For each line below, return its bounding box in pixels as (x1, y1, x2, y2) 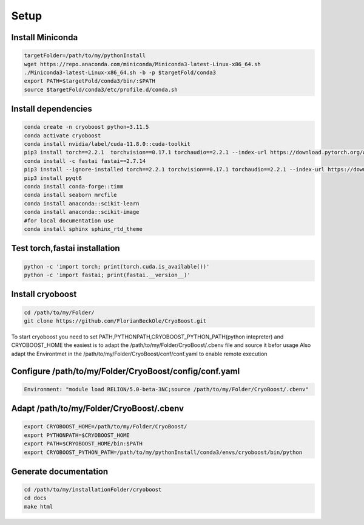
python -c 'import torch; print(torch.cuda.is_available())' (24, 263, 210, 270)
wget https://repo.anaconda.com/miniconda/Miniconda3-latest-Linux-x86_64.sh (24, 61, 261, 67)
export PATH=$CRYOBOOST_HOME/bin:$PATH (24, 441, 143, 447)
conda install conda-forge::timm (24, 183, 124, 190)
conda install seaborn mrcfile (24, 191, 118, 199)
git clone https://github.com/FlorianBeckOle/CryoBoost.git (24, 317, 207, 324)
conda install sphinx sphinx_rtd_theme (24, 225, 143, 232)
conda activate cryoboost (24, 132, 101, 139)
